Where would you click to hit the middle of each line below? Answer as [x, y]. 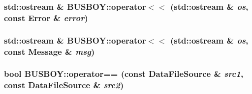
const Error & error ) [46, 17]
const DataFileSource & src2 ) [64, 85]
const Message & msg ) [49, 51]
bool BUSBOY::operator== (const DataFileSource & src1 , [124, 74]
